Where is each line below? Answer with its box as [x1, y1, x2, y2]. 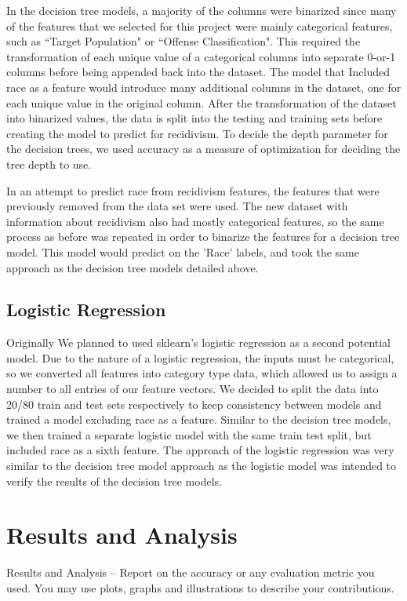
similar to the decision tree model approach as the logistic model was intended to [6, 457, 397, 474]
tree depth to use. [6, 155, 92, 172]
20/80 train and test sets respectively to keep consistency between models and [6, 395, 382, 412]
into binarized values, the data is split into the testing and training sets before [6, 110, 383, 126]
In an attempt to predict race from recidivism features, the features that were [6, 182, 380, 199]
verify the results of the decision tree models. [6, 472, 222, 489]
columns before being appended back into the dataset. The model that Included [6, 64, 391, 80]
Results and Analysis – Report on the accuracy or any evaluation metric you [6, 564, 375, 581]
